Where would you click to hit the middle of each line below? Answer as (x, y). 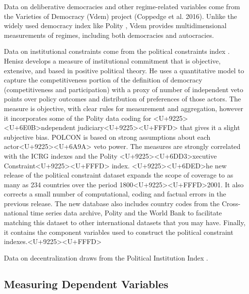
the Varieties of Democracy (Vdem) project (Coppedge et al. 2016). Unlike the (121, 16)
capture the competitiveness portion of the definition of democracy (103, 80)
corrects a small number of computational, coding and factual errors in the (115, 194)
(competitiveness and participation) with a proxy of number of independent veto (124, 89)
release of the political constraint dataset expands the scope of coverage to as (119, 175)
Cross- (231, 203)
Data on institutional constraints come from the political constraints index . (117, 51)
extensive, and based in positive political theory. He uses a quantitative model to (124, 70)
